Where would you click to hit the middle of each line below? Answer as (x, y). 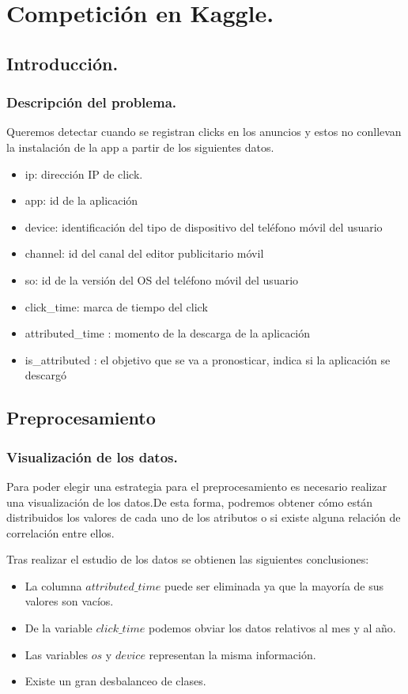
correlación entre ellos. (60, 532)
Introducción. (62, 63)
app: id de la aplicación (81, 200)
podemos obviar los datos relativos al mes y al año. (272, 628)
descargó (46, 375)
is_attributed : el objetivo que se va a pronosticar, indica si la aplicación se (208, 359)
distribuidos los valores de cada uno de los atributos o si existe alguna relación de (204, 517)
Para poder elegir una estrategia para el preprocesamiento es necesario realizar (197, 486)
